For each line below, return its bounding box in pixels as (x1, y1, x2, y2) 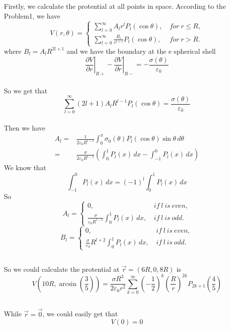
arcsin (59, 280, 77, 287)
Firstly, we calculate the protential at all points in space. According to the (4, 1, 226, 11)
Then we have (4, 123, 45, 133)
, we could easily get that (42, 308, 118, 319)
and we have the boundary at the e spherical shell (66, 45, 216, 56)
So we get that (4, 85, 48, 95)
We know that (4, 162, 46, 173)
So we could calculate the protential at (4, 264, 120, 274)
